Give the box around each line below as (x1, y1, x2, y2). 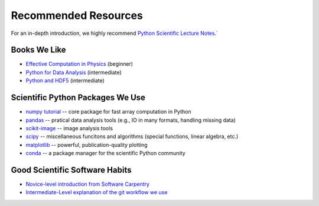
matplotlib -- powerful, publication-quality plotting (25, 141, 148, 148)
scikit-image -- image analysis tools (25, 124, 113, 131)
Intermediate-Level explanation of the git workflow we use (25, 189, 168, 196)
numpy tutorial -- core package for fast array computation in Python (25, 108, 191, 115)
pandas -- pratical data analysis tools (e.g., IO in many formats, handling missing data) (25, 116, 236, 124)
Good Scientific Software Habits (11, 165, 132, 175)
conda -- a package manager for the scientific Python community (25, 150, 185, 157)
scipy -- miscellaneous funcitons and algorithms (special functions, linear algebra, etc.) (25, 133, 239, 140)
